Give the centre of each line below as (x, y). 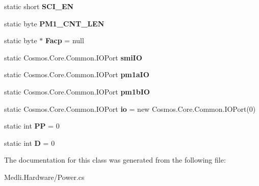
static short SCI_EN (39, 6)
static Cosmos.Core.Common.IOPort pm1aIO (77, 74)
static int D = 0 (30, 143)
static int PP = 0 (32, 126)
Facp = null (64, 40)
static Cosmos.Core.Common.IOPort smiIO (73, 57)
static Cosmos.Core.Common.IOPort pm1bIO (77, 91)
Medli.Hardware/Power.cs (44, 177)
